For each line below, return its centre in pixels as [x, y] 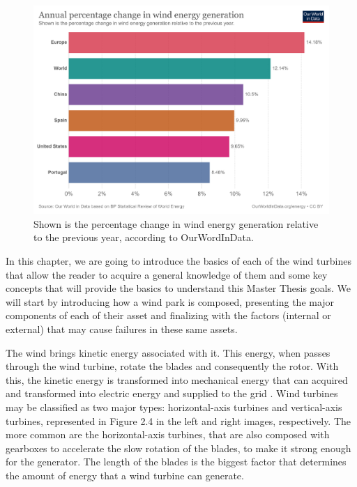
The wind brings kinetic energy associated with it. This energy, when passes [168, 352]
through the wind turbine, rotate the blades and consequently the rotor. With [172, 366]
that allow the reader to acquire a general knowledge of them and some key [167, 274]
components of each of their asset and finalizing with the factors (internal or [168, 315]
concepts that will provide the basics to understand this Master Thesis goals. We [178, 288]
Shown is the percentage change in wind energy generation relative [176, 223]
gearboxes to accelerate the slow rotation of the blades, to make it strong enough [178, 448]
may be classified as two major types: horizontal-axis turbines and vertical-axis [174, 407]
